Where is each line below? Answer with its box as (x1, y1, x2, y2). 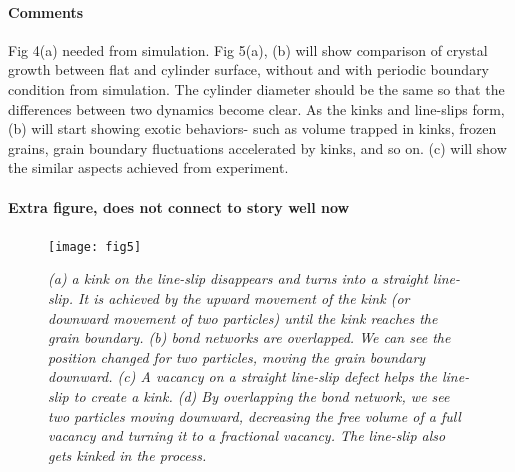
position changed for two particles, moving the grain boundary (48, 346, 426, 367)
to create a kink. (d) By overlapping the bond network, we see (73, 385, 450, 406)
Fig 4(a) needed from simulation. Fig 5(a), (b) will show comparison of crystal (8, 39, 488, 60)
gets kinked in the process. (48, 444, 207, 465)
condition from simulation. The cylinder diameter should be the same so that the (8, 78, 505, 99)
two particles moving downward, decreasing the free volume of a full (48, 405, 461, 426)
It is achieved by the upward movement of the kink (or (78, 288, 410, 308)
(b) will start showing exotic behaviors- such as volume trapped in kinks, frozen (8, 118, 497, 139)
